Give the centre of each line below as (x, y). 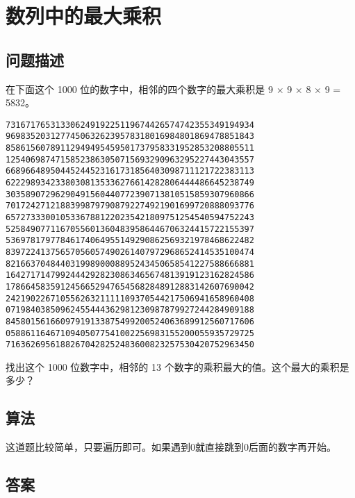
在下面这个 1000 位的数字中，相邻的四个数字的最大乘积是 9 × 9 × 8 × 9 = (173, 89)
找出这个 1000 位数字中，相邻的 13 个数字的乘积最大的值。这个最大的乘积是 (177, 366)
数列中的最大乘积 (84, 16)
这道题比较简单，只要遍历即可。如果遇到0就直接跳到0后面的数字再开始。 (171, 447)
